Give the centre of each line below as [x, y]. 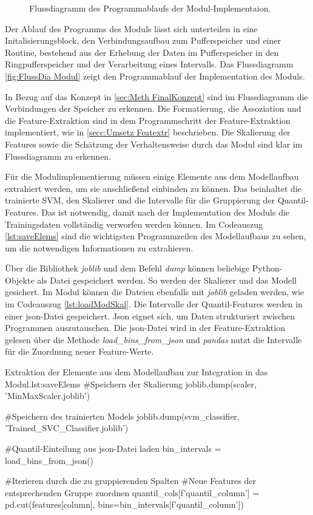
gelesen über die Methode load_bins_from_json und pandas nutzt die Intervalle [153, 339]
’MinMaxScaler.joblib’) [48, 396]
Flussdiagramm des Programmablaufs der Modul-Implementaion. [150, 8]
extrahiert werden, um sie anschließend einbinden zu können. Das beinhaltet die [153, 188]
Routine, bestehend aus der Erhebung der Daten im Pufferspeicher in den [142, 52]
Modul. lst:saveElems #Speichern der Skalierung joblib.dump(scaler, [131, 384]
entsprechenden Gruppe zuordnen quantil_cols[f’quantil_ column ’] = [132, 492]
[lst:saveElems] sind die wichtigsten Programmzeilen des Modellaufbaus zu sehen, [156, 236]
